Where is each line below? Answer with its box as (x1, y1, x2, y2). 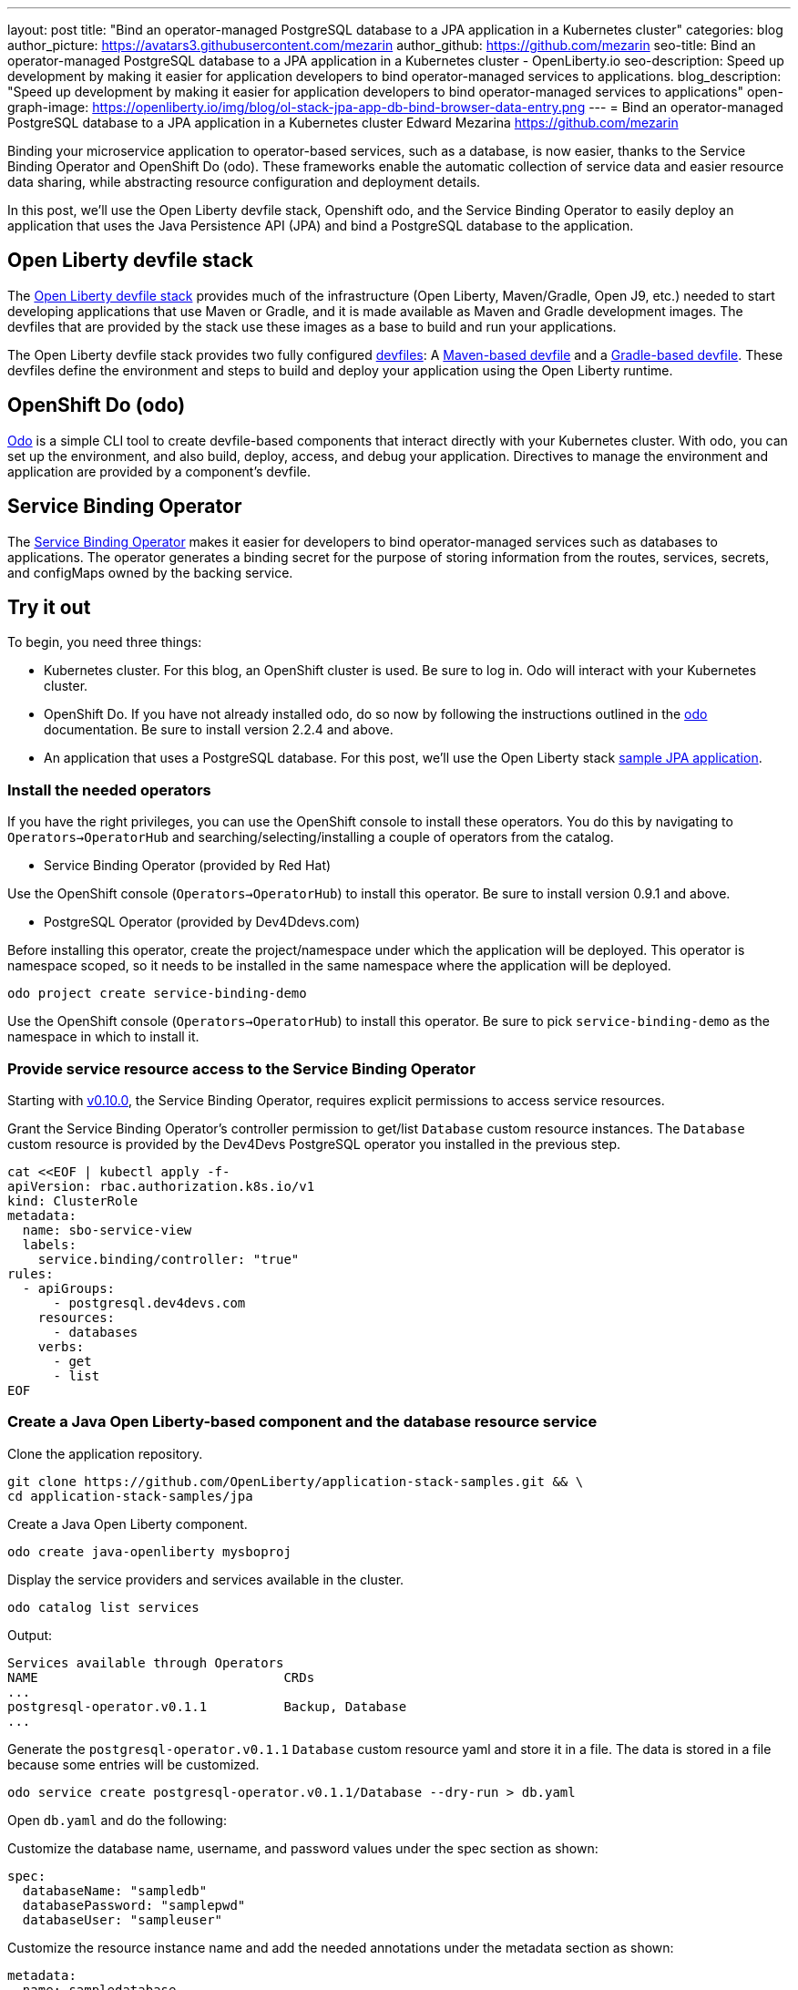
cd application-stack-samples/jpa (7, 1488, 253, 1503)
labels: (22, 1236, 77, 1252)
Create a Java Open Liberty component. (7, 1515, 248, 1532)
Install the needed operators (7, 780, 211, 799)
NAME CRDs (7, 1669, 315, 1685)
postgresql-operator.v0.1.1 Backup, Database (7, 1698, 407, 1714)
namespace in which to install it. (7, 1029, 199, 1045)
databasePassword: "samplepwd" (22, 1897, 246, 1913)
